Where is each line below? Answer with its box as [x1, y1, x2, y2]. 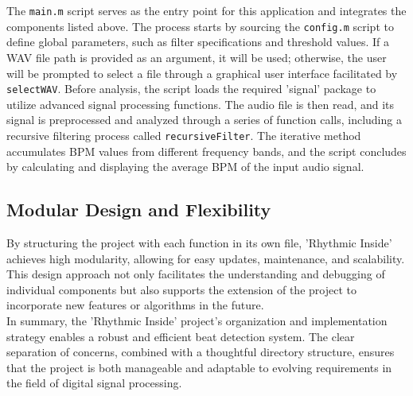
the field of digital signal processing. [6, 375, 182, 391]
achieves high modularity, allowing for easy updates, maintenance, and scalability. [6, 250, 405, 266]
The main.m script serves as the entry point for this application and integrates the [6, 2, 407, 18]
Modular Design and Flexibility [6, 197, 271, 222]
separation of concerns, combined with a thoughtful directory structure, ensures [6, 344, 395, 360]
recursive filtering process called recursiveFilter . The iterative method [6, 126, 361, 143]
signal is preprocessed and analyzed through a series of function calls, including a [6, 111, 402, 128]
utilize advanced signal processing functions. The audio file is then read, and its [6, 95, 395, 112]
